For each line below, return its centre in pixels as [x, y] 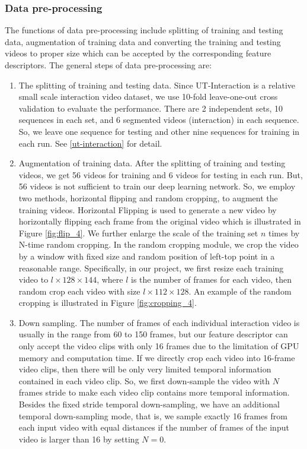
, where [110, 279]
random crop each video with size [79, 291]
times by [284, 233]
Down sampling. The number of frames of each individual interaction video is [159, 322]
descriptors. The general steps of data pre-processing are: [108, 65]
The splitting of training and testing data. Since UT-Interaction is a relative [157, 85]
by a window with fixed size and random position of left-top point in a [147, 256]
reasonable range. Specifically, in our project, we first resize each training [151, 268]
